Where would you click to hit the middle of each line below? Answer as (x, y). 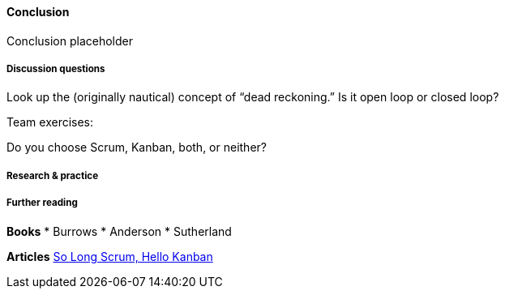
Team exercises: (50, 122)
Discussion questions (56, 69)
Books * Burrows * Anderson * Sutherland (119, 231)
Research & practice (53, 175)
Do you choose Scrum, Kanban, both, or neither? (137, 147)
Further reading (42, 203)
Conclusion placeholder (70, 41)
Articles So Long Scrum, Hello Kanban (110, 256)
